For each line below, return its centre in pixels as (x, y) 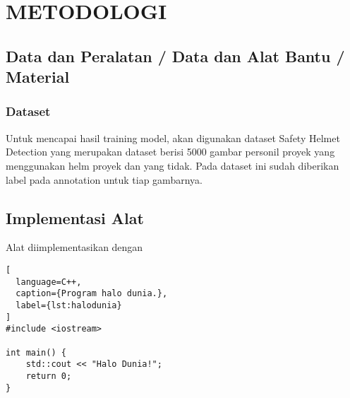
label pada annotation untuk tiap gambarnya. (104, 179)
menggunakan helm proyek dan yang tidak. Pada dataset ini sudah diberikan (173, 165)
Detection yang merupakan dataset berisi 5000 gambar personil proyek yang (170, 152)
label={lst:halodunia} (69, 305)
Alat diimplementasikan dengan (74, 247)
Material (38, 77)
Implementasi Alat (75, 217)
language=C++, (49, 282)
